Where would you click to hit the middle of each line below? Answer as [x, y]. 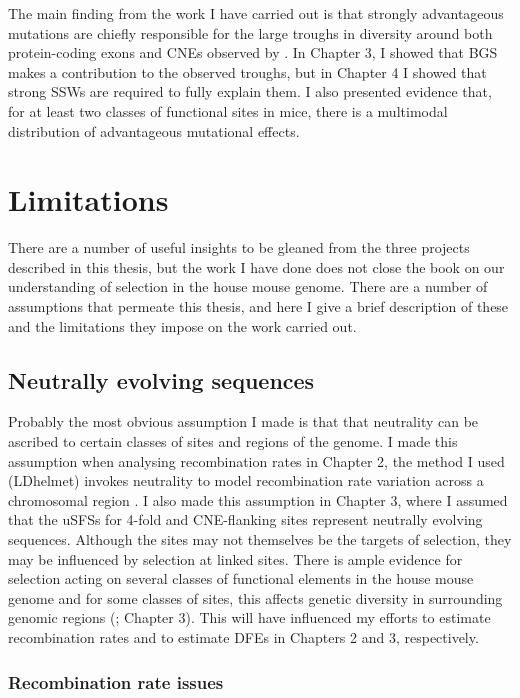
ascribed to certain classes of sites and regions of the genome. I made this [233, 441]
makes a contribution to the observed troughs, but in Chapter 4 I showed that [247, 71]
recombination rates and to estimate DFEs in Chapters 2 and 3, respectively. [243, 636]
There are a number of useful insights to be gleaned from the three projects [239, 247]
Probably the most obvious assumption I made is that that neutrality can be [243, 421]
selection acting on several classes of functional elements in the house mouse [241, 578]
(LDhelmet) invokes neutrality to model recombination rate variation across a [246, 480]
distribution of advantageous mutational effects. [154, 130]
